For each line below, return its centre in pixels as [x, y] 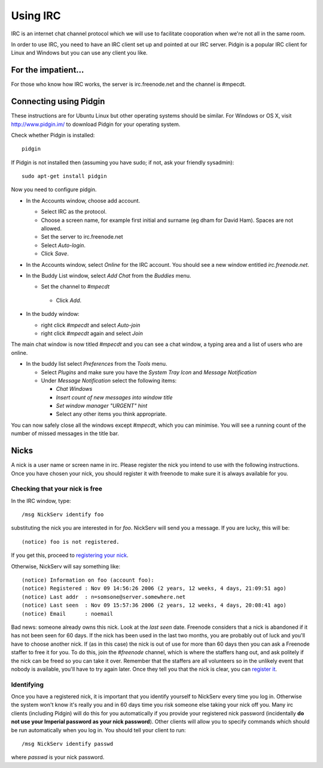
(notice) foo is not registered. [71, 542]
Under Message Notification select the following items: [109, 380]
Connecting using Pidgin [58, 102]
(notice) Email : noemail [68, 614]
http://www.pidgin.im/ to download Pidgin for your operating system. [96, 124]
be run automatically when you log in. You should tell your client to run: [98, 730]
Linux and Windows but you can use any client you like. [79, 53]
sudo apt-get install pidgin [64, 176]
